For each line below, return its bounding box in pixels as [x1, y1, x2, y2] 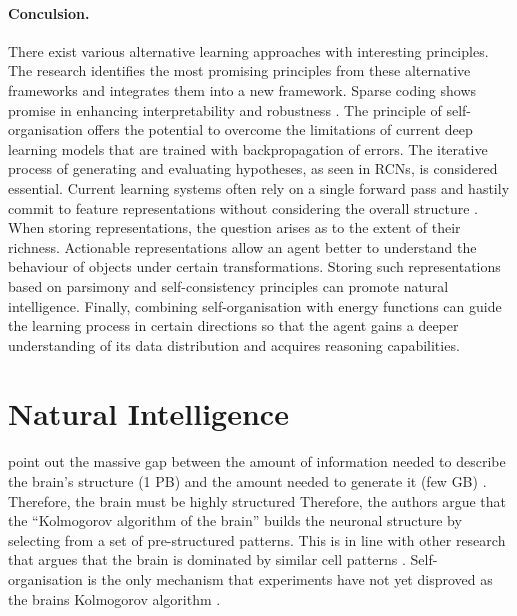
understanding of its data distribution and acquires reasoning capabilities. [8, 334, 460, 355]
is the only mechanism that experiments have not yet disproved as [87, 568, 493, 589]
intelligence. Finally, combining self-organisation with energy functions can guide [8, 295, 502, 316]
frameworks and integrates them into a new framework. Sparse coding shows [8, 79, 477, 100]
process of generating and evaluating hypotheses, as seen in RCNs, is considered [8, 158, 498, 179]
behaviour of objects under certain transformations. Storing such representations [8, 256, 501, 277]
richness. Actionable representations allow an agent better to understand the [8, 236, 477, 257]
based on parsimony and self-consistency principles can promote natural [8, 275, 449, 296]
